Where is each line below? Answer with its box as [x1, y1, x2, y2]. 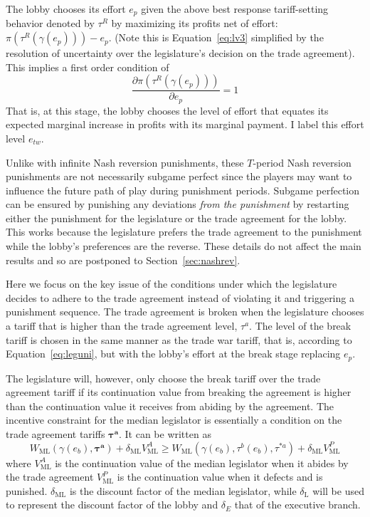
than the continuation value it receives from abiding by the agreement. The [6, 398, 334, 413]
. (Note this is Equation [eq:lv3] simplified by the [108, 30, 324, 45]
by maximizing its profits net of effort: [111, 16, 278, 31]
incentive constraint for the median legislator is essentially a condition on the [6, 412, 342, 427]
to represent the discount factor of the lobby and [6, 497, 218, 512]
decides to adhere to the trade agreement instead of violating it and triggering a [6, 290, 354, 305]
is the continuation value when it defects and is [117, 469, 323, 484]
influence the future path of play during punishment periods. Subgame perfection [6, 182, 360, 197]
